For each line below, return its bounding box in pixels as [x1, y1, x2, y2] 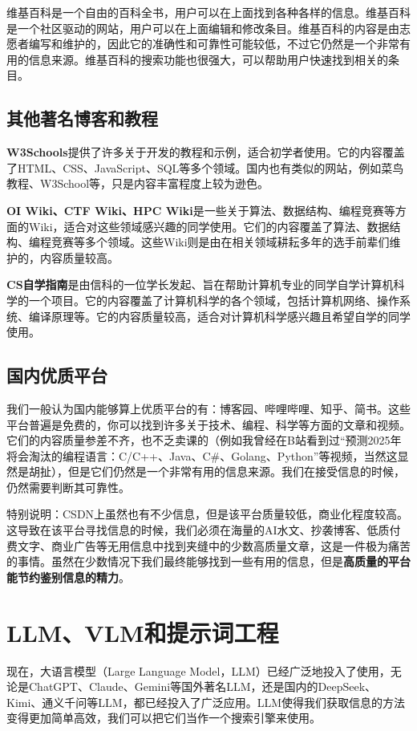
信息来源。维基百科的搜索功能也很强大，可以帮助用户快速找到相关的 [28, 51, 388, 67]
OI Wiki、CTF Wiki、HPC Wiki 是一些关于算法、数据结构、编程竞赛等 [6, 201, 395, 218]
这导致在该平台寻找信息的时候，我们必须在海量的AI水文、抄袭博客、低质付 [6, 522, 401, 538]
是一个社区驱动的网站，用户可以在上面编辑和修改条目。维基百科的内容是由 [6, 19, 399, 36]
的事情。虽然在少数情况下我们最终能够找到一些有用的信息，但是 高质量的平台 [6, 553, 411, 570]
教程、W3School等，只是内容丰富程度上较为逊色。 [6, 175, 269, 192]
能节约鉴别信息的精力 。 [6, 568, 130, 585]
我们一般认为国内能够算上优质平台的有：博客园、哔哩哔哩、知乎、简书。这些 [6, 400, 411, 416]
